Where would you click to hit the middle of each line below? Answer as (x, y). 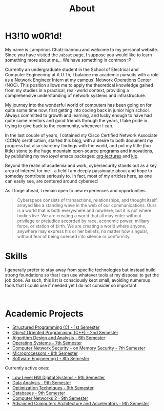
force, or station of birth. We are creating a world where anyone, (82, 226)
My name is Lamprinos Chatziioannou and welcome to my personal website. (82, 49)
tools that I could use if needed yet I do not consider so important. (72, 285)
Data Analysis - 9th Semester (42, 383)
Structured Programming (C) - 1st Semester (56, 327)
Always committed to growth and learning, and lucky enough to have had (79, 115)
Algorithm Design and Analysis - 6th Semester (59, 338)
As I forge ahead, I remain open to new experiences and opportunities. (76, 190)
